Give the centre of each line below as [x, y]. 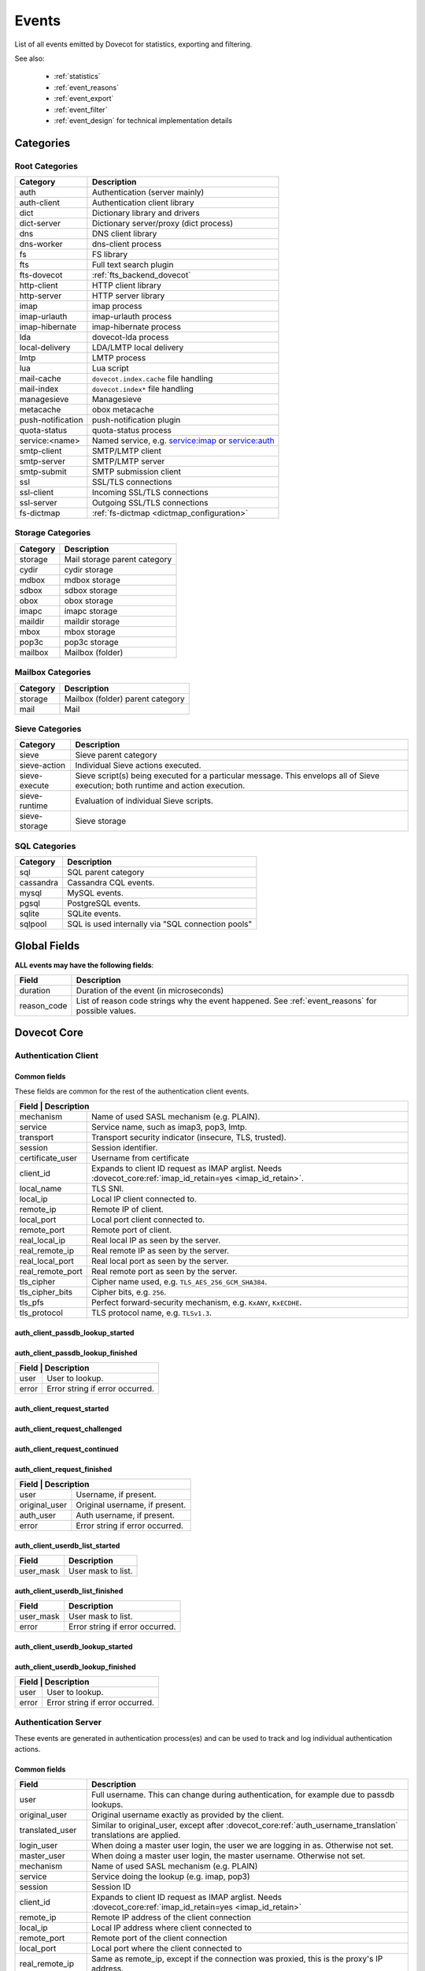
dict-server [40, 223]
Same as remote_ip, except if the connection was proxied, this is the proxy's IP [237, 1959]
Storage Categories [53, 533]
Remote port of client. [131, 1230]
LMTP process [119, 358]
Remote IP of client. [128, 1209]
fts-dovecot [41, 275]
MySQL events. [95, 893]
